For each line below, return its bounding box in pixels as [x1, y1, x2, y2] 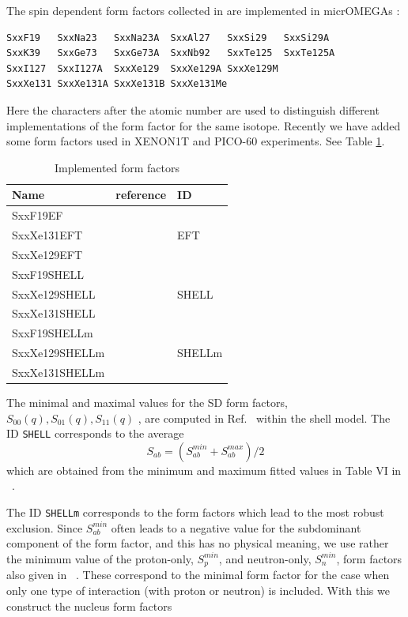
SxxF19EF [12, 207, 63, 224]
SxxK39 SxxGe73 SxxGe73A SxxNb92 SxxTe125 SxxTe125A [6, 47, 335, 59]
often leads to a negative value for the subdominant [111, 519, 361, 536]
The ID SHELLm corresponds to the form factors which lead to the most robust [6, 504, 384, 521]
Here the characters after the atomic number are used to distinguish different [6, 101, 380, 118]
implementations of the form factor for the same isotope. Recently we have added [6, 117, 401, 134]
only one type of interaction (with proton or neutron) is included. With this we [6, 581, 390, 598]
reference [115, 186, 167, 203]
